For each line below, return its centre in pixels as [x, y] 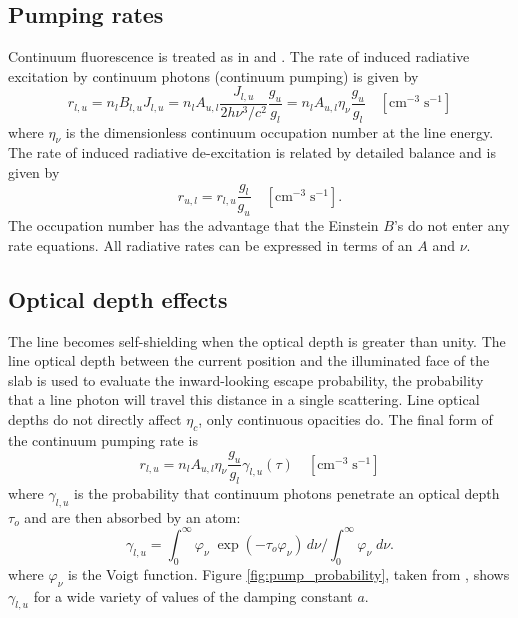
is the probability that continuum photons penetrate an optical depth [287, 493]
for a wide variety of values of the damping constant [193, 595]
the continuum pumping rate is [103, 439]
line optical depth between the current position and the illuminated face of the [249, 360]
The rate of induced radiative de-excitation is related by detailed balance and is [252, 152]
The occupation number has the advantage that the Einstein [193, 225]
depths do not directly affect [95, 419]
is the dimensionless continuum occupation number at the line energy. [279, 131]
